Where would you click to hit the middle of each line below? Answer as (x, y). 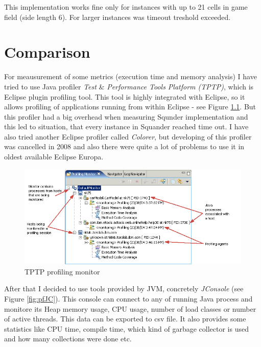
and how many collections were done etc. (68, 339)
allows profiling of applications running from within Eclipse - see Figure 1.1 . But (130, 107)
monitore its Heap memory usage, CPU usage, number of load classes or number (130, 308)
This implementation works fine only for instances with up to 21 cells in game (126, 7)
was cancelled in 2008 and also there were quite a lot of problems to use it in (124, 146)
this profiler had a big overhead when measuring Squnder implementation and (126, 116)
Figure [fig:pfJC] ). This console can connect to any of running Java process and (128, 298)
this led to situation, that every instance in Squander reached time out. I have (126, 126)
